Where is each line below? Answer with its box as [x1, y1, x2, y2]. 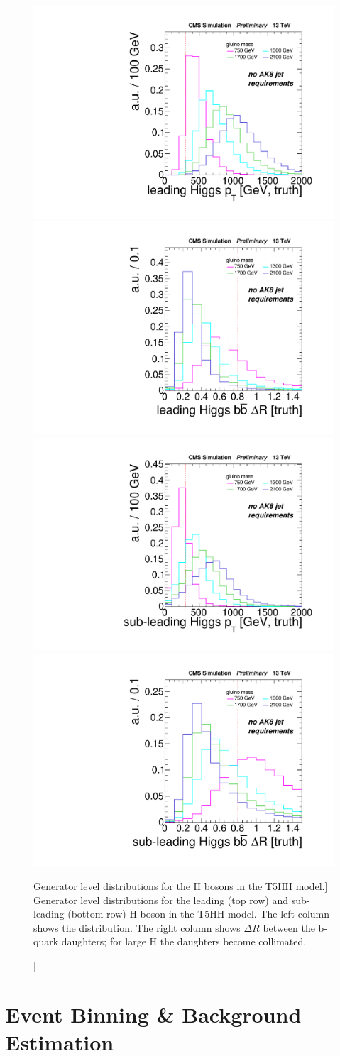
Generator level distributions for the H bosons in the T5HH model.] [33, 879, 328, 893]
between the [263, 920, 315, 935]
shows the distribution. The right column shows [33, 920, 241, 935]
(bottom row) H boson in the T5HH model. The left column [67, 906, 330, 921]
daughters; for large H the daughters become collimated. [61, 934, 307, 949]
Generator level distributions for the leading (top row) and [33, 892, 289, 907]
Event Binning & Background [5, 999, 302, 1028]
